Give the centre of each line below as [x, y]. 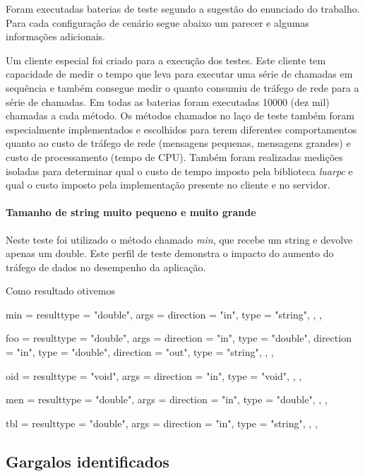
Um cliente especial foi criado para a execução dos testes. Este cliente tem [166, 60]
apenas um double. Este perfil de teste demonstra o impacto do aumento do [170, 253]
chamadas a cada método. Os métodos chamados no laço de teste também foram [180, 115]
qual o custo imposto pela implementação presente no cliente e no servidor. [168, 185]
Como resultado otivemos [60, 291]
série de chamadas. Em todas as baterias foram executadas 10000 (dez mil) [168, 101]
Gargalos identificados [88, 461]
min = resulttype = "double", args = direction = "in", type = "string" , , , [164, 314]
